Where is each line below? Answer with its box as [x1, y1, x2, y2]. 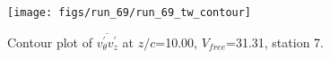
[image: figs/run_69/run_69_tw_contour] [7, 6, 252, 19]
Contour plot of [7, 32, 92, 51]
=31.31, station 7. [226, 32, 324, 51]
